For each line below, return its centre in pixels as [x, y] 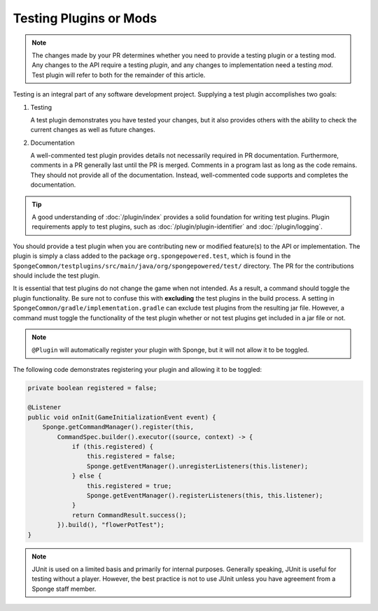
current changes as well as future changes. [93, 130]
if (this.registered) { [113, 447]
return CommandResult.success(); [129, 515]
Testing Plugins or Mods [85, 18]
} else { [87, 476]
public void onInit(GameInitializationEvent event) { [122, 417]
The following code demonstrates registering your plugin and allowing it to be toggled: [138, 369]
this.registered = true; [129, 486]
